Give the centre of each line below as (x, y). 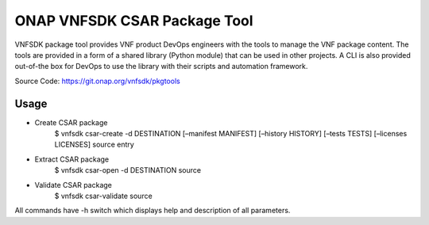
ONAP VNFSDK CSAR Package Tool (134, 21)
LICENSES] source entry (94, 145)
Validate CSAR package (73, 185)
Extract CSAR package (72, 159)
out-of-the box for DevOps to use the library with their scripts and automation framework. (161, 67)
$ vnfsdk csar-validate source (103, 196)
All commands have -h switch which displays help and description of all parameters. (153, 211)
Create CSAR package (71, 122)
